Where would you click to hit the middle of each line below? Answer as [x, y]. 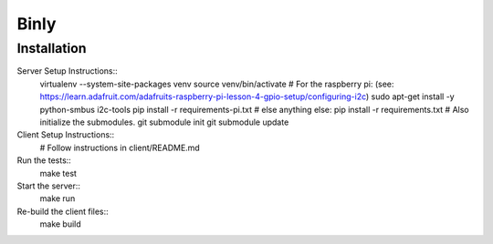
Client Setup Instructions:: [66, 135]
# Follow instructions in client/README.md [120, 147]
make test [58, 173]
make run [58, 198]
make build [60, 224]
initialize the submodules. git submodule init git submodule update [164, 122]
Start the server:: [49, 186]
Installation [52, 48]
